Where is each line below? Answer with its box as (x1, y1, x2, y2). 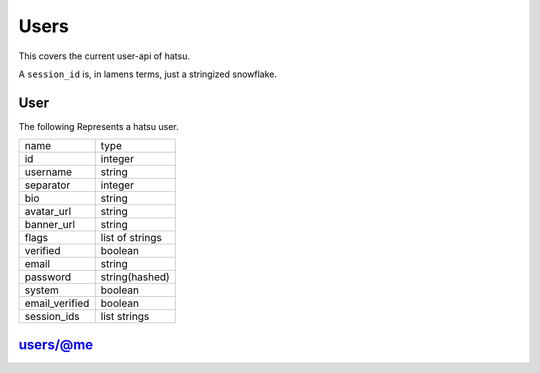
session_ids (24, 310, 80, 324)
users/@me (18, 336, 94, 353)
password (24, 270, 72, 284)
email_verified (24, 296, 90, 310)
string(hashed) (100, 270, 170, 284)
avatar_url (24, 205, 72, 219)
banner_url (24, 218, 75, 232)
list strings (100, 310, 150, 324)
